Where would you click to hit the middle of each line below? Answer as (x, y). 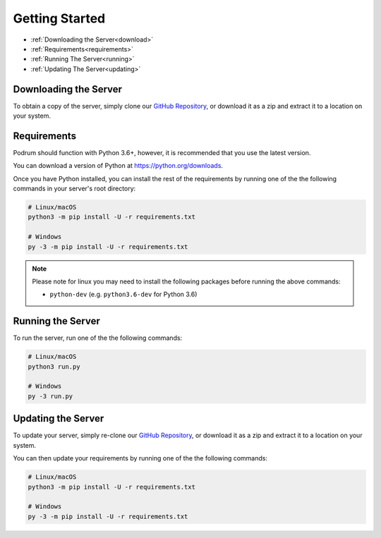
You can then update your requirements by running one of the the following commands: (140, 458)
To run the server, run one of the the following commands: (98, 338)
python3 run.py (54, 366)
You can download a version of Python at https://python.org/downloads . (118, 166)
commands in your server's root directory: (74, 189)
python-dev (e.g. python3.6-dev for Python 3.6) (123, 294)
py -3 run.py (50, 396)
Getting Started (59, 18)
